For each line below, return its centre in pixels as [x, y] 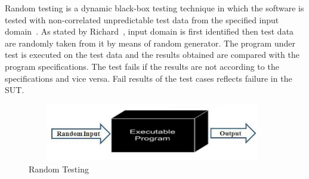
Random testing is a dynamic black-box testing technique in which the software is [154, 8]
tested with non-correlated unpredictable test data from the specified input [142, 19]
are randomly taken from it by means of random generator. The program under [150, 43]
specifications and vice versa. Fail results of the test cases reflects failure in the [149, 78]
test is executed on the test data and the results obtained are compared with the [152, 55]
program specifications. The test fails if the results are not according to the [142, 66]
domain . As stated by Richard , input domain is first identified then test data [149, 31]
